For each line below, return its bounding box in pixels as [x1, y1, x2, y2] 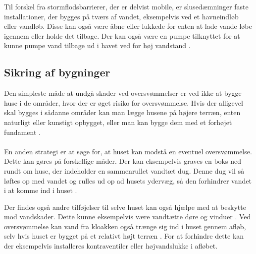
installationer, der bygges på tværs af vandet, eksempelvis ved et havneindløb [4, 11, 239, 21]
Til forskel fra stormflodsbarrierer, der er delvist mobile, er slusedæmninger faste [4, 1, 249, 11]
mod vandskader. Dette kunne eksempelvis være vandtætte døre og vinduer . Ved [4, 211, 251, 222]
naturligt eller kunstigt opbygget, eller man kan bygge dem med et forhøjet [4, 117, 232, 127]
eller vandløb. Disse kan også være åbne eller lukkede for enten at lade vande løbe [4, 21, 252, 31]
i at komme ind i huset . [4, 185, 77, 195]
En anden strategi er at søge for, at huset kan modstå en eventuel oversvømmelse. [4, 146, 252, 156]
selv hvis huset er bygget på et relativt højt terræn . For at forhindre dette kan [4, 231, 244, 241]
